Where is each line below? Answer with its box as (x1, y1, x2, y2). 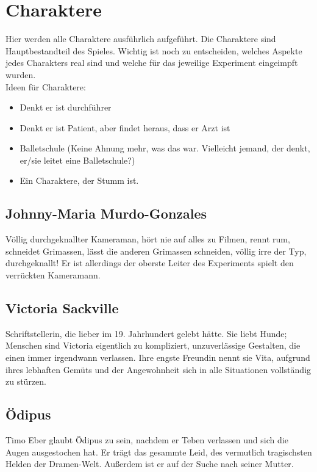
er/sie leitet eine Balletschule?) (20, 153, 135, 166)
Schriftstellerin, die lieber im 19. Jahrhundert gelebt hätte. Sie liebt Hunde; (5, 327, 287, 339)
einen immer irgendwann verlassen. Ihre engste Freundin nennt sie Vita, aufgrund (5, 351, 310, 364)
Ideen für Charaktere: (5, 80, 86, 93)
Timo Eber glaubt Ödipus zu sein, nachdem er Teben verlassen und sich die (5, 434, 288, 446)
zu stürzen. (5, 375, 47, 388)
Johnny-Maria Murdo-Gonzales (5, 204, 207, 223)
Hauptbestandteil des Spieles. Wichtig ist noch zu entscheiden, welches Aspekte (5, 44, 302, 57)
